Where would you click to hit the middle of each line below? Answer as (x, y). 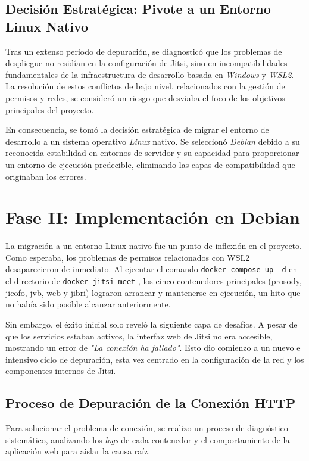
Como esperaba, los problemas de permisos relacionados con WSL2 (128, 257)
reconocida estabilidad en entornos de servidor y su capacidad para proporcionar (152, 153)
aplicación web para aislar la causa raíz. (78, 451)
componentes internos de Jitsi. (61, 371)
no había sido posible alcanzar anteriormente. (88, 304)
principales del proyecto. (50, 109)
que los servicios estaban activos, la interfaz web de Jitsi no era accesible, (139, 336)
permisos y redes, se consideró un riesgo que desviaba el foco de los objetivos (145, 97)
